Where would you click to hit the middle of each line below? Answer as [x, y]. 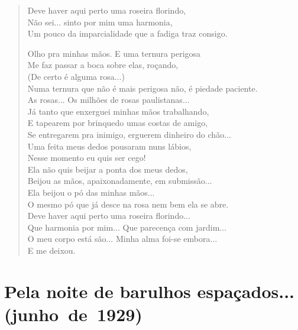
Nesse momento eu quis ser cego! [87, 158]
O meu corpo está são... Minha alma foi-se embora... [122, 239]
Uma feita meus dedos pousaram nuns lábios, [109, 146]
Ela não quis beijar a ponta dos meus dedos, [108, 169]
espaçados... [246, 291]
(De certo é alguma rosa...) [76, 76]
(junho [32, 314]
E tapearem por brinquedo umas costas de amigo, [118, 123]
